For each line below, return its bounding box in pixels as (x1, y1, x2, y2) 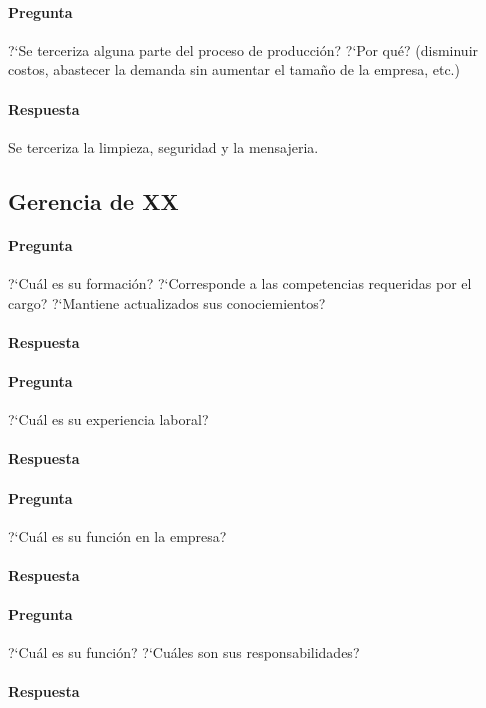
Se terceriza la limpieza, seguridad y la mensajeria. (8, 136, 319, 157)
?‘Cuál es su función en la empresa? (8, 525, 227, 546)
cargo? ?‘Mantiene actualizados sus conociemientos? (8, 292, 326, 313)
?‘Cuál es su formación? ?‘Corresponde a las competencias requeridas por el (8, 272, 472, 293)
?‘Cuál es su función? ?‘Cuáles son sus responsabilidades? (8, 642, 360, 663)
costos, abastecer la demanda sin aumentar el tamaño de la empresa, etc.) (8, 59, 460, 80)
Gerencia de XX (8, 185, 179, 216)
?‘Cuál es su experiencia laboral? (8, 409, 209, 430)
